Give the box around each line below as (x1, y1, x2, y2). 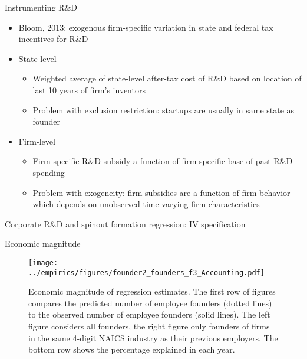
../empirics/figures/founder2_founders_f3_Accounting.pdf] (28, 268, 265, 277)
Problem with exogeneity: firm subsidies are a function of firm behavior (32, 186, 291, 198)
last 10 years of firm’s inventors (32, 83, 146, 96)
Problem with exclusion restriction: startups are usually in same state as (32, 103, 295, 116)
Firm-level (18, 135, 55, 147)
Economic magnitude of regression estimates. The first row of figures (28, 285, 276, 298)
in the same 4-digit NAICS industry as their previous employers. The (28, 331, 278, 344)
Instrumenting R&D (5, 1, 78, 13)
